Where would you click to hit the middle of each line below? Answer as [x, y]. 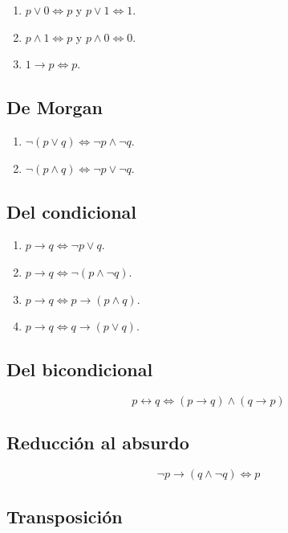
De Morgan [55, 107]
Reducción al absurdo [98, 443]
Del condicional [72, 211]
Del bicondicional [80, 369]
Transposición [65, 516]
